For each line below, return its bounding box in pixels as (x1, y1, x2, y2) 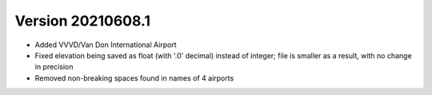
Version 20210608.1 (14, 12, 151, 30)
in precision (34, 62, 74, 72)
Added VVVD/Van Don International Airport (34, 40, 177, 49)
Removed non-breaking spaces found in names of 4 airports (34, 73, 234, 83)
